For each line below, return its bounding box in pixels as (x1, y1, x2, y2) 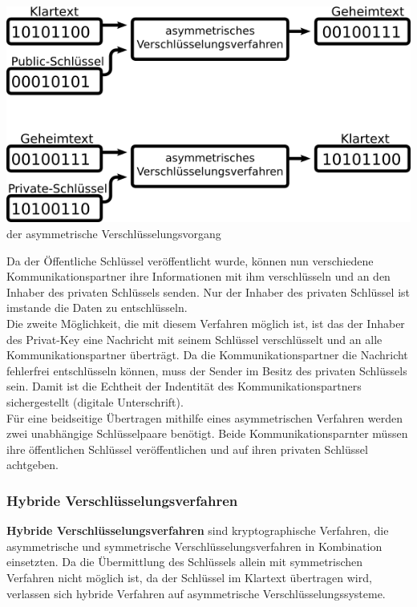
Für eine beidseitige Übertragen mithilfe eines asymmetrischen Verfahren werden (6, 409, 403, 426)
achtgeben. (6, 456, 59, 473)
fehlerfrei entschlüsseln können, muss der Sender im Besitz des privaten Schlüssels (6, 362, 407, 378)
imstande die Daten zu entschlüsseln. (6, 299, 188, 316)
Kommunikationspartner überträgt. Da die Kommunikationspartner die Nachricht (6, 346, 408, 363)
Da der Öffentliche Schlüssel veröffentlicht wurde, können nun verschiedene (6, 252, 374, 269)
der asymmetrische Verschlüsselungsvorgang (6, 225, 221, 242)
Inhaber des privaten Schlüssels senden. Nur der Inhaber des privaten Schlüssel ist (6, 283, 410, 300)
